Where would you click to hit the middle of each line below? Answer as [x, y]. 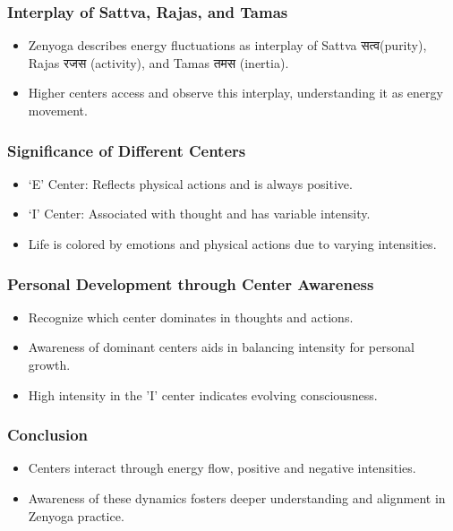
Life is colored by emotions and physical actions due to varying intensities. [232, 244]
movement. [58, 110]
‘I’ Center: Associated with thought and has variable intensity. [199, 214]
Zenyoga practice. [76, 515]
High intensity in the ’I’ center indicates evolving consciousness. [203, 394]
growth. [49, 364]
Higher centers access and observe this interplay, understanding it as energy [235, 93]
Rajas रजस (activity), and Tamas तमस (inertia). [158, 62]
